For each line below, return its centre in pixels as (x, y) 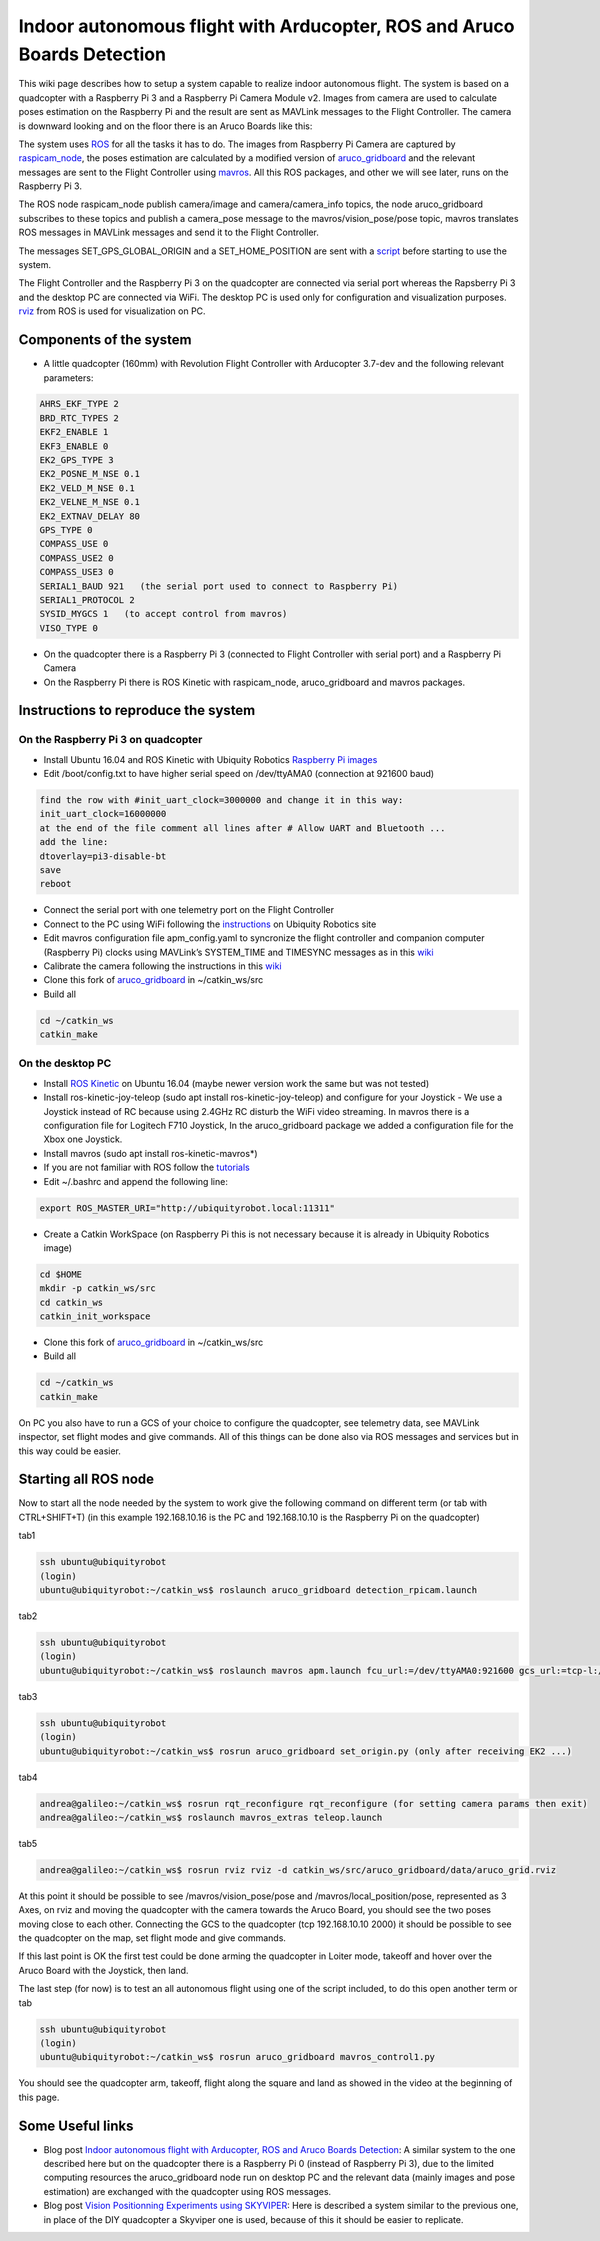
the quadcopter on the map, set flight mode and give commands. (152, 1938)
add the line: (74, 842)
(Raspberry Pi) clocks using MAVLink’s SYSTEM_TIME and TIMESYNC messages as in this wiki (238, 952)
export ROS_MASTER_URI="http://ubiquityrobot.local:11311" (187, 1208)
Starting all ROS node (86, 1479)
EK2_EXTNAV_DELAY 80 (89, 516)
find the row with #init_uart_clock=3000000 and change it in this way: (221, 800)
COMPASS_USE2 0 (76, 558)
